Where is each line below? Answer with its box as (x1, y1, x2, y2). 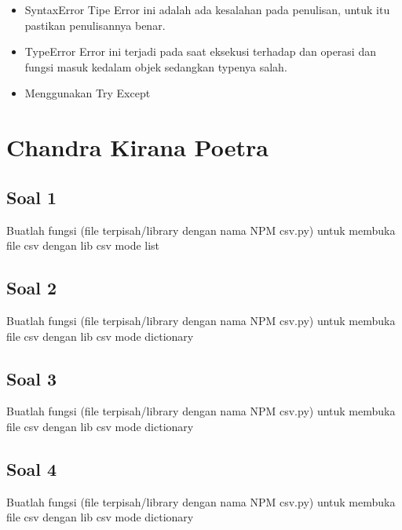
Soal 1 (6, 185, 57, 209)
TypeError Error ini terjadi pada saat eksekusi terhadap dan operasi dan (24, 43, 376, 60)
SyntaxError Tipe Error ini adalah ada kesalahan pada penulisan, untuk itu (24, 2, 390, 17)
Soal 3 (6, 366, 57, 390)
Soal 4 (6, 456, 57, 481)
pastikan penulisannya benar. (24, 16, 166, 33)
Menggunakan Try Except (24, 85, 151, 101)
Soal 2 (6, 276, 57, 300)
